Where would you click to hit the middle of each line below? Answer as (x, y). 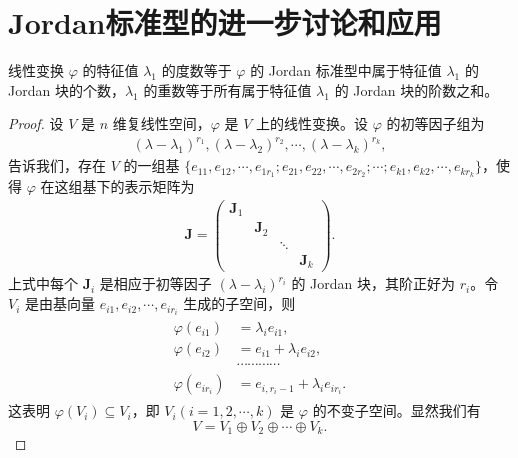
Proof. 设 (36, 123)
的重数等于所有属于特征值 (227, 89)
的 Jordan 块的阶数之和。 (416, 89)
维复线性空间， (161, 123)
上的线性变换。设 (312, 123)
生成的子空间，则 (239, 303)
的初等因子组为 (435, 123)
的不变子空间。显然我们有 (396, 410)
